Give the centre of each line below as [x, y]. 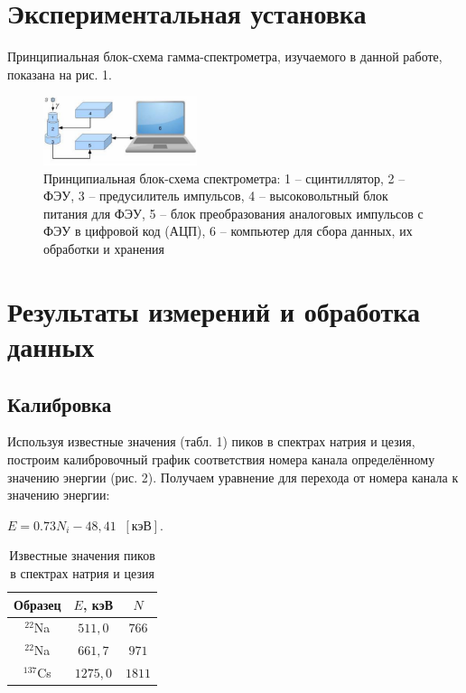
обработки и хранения [104, 249]
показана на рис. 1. [60, 74]
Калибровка [60, 403]
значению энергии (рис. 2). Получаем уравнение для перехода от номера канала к [233, 477]
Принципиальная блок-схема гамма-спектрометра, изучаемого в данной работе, [225, 56]
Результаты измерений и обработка [214, 310]
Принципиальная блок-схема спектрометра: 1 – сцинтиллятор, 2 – [224, 178]
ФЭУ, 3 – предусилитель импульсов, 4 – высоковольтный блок [216, 196]
